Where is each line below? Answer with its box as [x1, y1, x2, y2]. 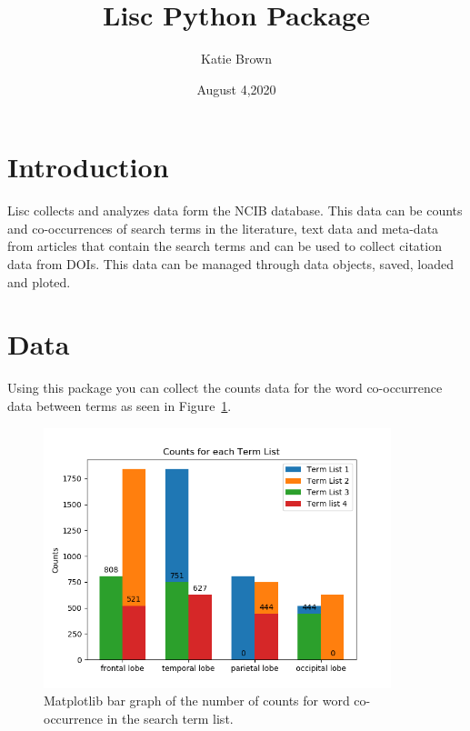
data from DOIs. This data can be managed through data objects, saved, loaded [7, 255, 454, 274]
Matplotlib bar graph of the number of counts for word [44, 691, 350, 710]
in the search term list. [106, 708, 234, 727]
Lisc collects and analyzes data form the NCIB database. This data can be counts [7, 201, 463, 220]
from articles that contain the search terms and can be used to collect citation [7, 236, 442, 255]
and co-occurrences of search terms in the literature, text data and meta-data [7, 218, 439, 237]
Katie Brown [200, 49, 272, 68]
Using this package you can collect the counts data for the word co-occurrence [7, 378, 443, 397]
